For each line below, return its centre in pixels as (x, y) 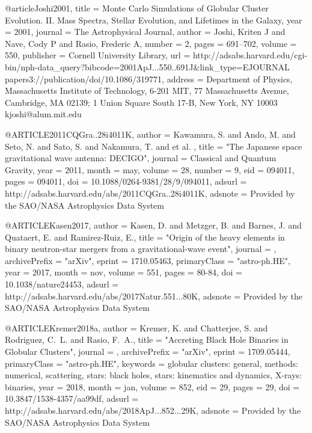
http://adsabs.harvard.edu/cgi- (250, 55)
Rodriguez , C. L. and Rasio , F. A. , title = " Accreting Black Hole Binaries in (147, 339)
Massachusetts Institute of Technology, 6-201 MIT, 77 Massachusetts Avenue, (147, 91)
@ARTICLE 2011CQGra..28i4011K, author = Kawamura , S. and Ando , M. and (150, 134)
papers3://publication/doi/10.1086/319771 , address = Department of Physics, (149, 78)
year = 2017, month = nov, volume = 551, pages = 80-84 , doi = (124, 272)
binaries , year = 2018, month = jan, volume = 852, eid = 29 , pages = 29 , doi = (152, 386)
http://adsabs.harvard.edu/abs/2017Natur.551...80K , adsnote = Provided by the (154, 296)
